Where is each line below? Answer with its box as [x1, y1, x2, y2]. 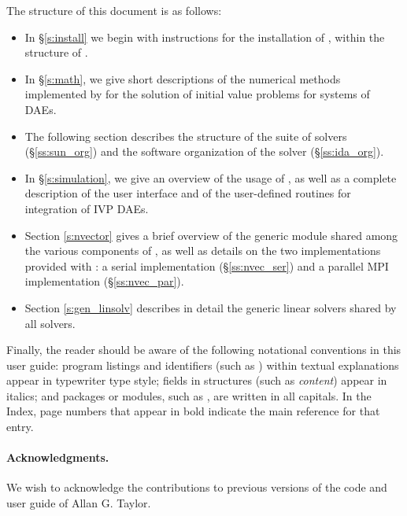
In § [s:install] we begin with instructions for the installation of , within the [24, 28, 385, 45]
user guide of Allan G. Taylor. [6, 495, 151, 511]
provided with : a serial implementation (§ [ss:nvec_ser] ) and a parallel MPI [24, 257, 389, 274]
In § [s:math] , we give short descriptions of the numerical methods [24, 70, 341, 87]
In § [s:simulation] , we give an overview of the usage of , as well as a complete [24, 169, 397, 186]
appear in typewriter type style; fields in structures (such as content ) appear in [6, 372, 387, 389]
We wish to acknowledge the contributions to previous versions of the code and [6, 479, 387, 496]
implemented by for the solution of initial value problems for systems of [24, 86, 370, 102]
